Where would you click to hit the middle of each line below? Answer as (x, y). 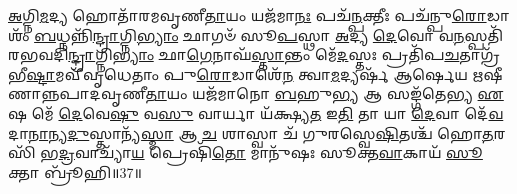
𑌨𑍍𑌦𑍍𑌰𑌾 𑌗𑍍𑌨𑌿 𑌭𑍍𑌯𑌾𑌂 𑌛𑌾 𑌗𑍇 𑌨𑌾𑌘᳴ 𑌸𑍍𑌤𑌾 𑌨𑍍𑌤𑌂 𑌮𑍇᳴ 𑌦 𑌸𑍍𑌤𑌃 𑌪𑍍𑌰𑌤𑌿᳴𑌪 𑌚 (264, 54)
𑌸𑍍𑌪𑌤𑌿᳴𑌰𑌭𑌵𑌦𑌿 (484, 34)
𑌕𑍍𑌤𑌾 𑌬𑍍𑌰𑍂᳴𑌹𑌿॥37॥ (75, 171)
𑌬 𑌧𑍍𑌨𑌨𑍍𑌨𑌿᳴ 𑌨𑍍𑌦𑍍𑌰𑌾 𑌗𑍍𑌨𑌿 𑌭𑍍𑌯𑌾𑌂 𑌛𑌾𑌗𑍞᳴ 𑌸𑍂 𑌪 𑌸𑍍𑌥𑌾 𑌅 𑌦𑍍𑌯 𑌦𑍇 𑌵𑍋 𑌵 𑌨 (249, 34)
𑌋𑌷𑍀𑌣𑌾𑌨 (487, 73)
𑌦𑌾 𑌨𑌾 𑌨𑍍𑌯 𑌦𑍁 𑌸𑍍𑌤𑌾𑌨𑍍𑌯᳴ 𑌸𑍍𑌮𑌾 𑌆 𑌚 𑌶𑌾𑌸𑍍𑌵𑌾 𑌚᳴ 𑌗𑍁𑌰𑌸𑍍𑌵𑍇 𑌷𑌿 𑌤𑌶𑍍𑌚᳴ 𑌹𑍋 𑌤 (251, 132)
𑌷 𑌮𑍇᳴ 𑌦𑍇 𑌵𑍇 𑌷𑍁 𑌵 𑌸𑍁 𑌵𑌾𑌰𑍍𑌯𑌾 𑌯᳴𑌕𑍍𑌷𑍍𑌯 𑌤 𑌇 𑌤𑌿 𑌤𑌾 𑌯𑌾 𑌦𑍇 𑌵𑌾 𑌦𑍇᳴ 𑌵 (256, 112)
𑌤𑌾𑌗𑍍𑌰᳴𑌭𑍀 (480, 54)
